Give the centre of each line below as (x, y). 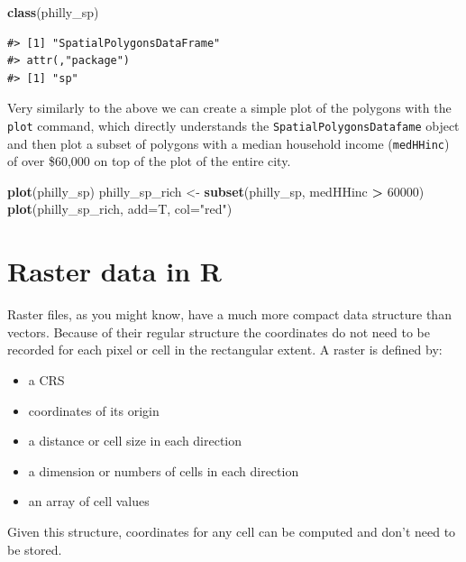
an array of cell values (89, 501)
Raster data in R (114, 271)
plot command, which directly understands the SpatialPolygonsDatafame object (233, 125)
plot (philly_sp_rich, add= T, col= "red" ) (120, 209)
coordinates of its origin (94, 410)
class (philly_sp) (53, 12)
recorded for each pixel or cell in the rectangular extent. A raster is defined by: (225, 350)
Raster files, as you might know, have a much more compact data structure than (229, 314)
